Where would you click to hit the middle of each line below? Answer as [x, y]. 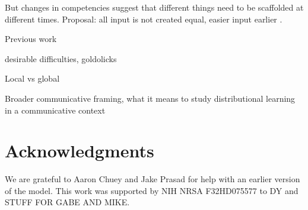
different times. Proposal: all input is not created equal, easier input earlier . [144, 19]
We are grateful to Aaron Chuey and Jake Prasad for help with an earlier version [153, 179]
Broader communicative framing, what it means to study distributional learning [150, 98]
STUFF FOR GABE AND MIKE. [67, 202]
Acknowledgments [80, 151]
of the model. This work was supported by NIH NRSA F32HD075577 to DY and [152, 190]
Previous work [31, 39]
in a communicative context [55, 110]
